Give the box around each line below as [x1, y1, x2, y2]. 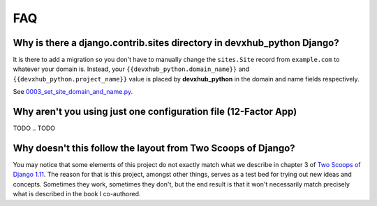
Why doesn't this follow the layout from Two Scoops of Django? [13, 142, 296, 154]
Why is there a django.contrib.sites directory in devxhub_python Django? [13, 37, 339, 49]
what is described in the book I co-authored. [13, 190, 141, 198]
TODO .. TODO [13, 124, 56, 132]
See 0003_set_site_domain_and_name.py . [13, 88, 133, 96]
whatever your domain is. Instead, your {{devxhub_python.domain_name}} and [13, 65, 250, 73]
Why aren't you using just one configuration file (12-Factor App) [13, 106, 297, 118]
